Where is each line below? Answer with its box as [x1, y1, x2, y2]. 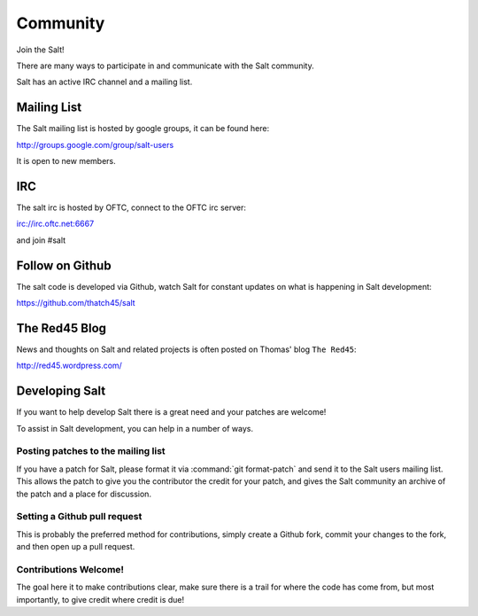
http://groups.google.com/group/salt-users [16, 139, 174, 150]
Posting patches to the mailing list [16, 445, 166, 457]
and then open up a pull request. [16, 542, 135, 552]
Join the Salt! [16, 44, 65, 55]
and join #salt [16, 235, 66, 246]
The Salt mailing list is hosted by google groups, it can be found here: [16, 123, 270, 134]
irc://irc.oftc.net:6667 [16, 218, 95, 230]
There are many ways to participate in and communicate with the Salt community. [16, 60, 314, 71]
